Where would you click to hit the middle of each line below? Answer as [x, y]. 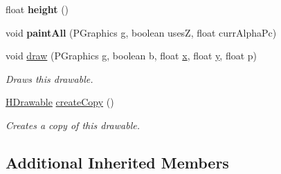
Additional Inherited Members [117, 162]
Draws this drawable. [49, 78]
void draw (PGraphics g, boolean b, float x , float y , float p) [132, 56]
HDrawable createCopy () [60, 102]
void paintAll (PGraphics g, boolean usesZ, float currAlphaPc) [141, 32]
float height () [37, 9]
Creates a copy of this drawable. [73, 125]
